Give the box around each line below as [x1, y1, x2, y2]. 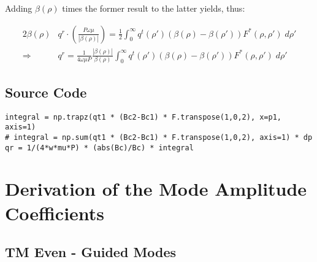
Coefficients [5, 200, 105, 225]
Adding [5, 2, 32, 14]
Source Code [5, 82, 87, 101]
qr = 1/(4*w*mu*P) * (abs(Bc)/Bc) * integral [5, 143, 194, 152]
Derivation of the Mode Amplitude [5, 176, 307, 201]
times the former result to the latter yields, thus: [62, 2, 245, 14]
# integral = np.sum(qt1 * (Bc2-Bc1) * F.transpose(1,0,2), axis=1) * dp [5, 133, 313, 142]
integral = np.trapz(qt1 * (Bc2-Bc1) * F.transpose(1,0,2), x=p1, [5, 112, 282, 121]
